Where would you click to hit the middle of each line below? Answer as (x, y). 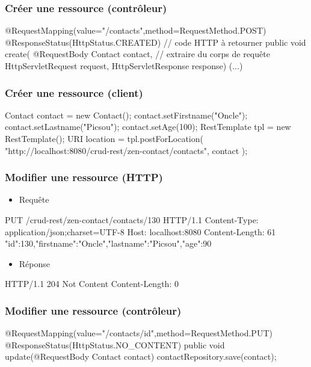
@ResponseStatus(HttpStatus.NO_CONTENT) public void (115, 344)
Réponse (35, 263)
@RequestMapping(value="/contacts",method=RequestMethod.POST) (136, 30)
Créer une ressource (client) (74, 92)
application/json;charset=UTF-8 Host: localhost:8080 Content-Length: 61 (140, 231)
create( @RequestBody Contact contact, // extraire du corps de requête (137, 54)
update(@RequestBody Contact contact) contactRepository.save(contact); (141, 356)
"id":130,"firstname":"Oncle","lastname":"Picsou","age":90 (108, 243)
